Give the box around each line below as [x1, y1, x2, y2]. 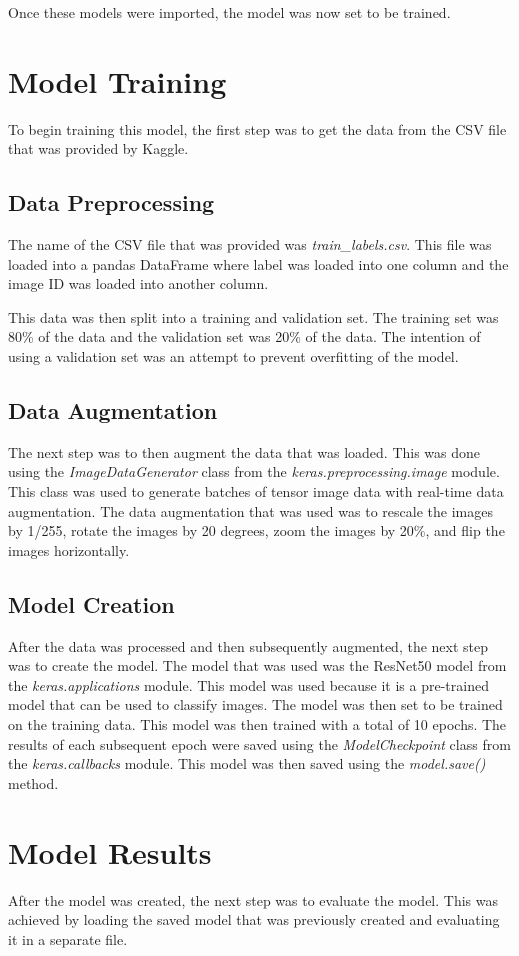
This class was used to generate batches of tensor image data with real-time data [8, 481, 504, 502]
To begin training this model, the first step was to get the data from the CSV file [8, 118, 507, 139]
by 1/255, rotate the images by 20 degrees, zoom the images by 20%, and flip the [8, 520, 505, 541]
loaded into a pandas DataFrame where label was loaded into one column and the [8, 253, 509, 274]
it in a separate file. [8, 928, 128, 949]
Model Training [8, 60, 227, 101]
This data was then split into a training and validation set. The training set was [8, 306, 499, 327]
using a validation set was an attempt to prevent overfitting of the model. [8, 346, 459, 367]
